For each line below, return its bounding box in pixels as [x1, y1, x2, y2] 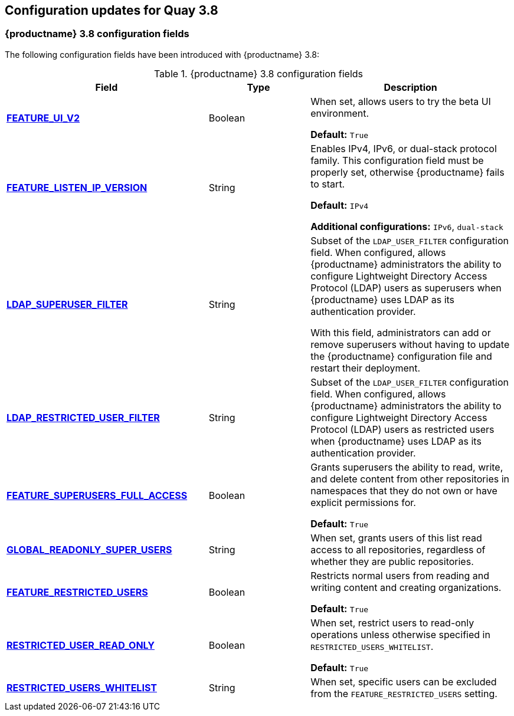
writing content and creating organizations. [310, 581, 502, 593]
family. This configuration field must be [310, 154, 484, 166]
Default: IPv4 [310, 199, 369, 211]
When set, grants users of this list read [310, 531, 482, 544]
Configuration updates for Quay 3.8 [5, 3, 218, 18]
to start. [310, 178, 345, 190]
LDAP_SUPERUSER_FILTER [6, 298, 128, 310]
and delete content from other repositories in [310, 472, 509, 485]
